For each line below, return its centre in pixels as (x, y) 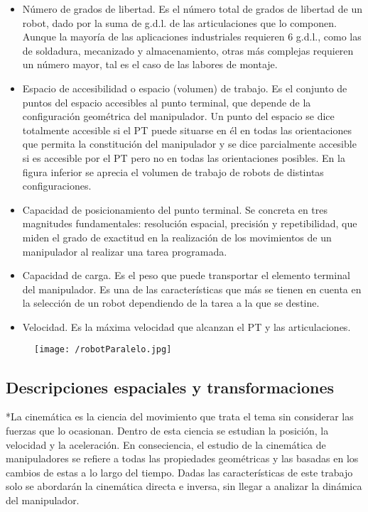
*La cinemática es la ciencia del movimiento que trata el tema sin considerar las (180, 416)
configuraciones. (57, 186)
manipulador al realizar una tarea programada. (125, 251)
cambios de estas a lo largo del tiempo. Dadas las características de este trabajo (179, 472)
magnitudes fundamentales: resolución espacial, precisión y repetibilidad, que (190, 223)
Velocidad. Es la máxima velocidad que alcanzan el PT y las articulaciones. (186, 326)
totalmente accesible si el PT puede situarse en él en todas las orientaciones (187, 130)
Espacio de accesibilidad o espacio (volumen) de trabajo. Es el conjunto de (185, 88)
